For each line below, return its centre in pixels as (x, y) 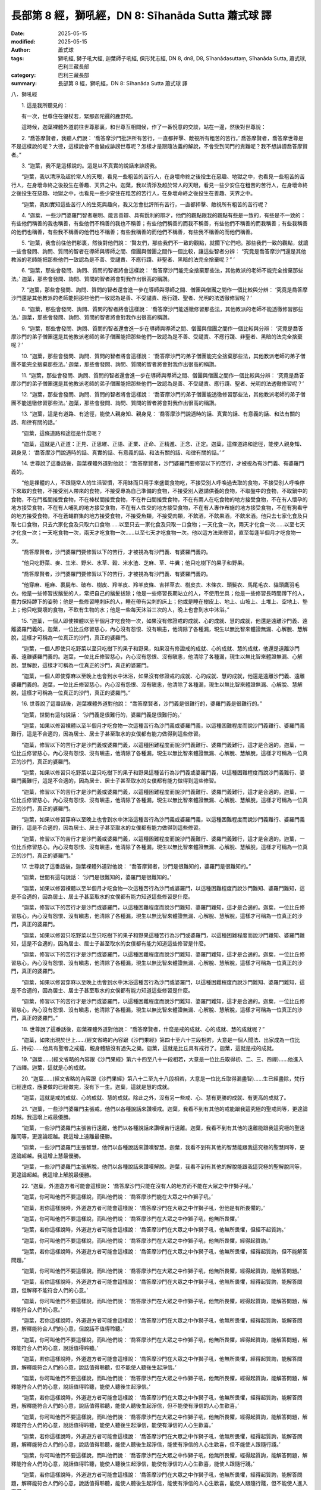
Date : (18, 33)
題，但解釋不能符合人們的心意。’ (50, 1290)
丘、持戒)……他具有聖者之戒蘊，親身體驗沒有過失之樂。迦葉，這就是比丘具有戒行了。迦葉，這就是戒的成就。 (144, 1048)
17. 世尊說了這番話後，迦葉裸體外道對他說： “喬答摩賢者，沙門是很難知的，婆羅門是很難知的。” (136, 866)
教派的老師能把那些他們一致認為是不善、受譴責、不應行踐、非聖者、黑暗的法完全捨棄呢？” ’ (123, 259)
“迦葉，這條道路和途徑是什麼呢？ (62, 433)
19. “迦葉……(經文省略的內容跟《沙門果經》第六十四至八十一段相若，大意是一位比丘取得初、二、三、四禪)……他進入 (162, 1059)
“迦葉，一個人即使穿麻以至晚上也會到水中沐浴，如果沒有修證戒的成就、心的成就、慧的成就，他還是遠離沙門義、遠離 (163, 676)
